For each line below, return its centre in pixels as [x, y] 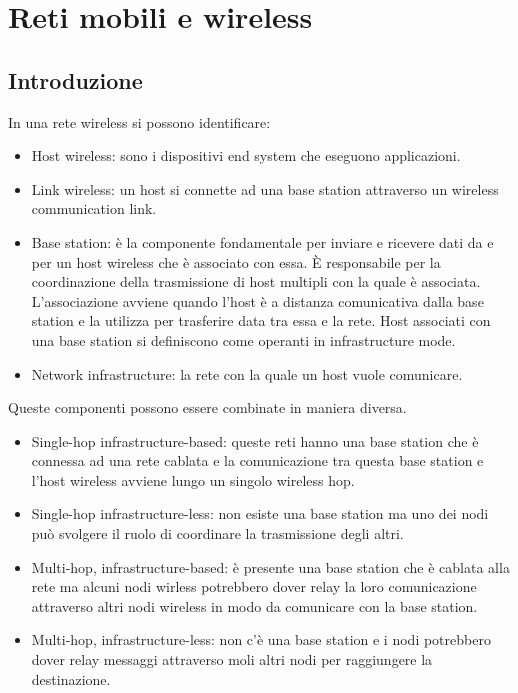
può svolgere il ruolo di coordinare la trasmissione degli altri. [217, 533]
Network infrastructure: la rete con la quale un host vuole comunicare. [247, 373]
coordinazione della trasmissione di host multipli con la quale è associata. [256, 281]
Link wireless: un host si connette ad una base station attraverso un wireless [265, 188]
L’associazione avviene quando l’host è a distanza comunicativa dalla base [257, 300]
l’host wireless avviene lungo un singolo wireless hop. [193, 479]
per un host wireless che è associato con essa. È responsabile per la [236, 261]
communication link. [94, 208]
